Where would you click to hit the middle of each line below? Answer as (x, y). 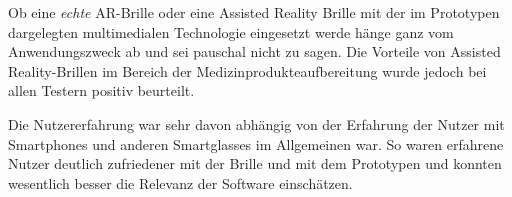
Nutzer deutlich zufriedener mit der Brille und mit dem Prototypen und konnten (255, 163)
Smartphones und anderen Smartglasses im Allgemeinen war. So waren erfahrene (256, 143)
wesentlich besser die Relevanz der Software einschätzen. (180, 182)
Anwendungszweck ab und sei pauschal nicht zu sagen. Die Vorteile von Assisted (254, 51)
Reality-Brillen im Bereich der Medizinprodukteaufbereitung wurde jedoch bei (247, 70)
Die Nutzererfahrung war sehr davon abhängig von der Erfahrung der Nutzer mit (256, 123)
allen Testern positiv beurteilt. (101, 90)
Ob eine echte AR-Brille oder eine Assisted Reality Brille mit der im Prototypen (254, 12)
